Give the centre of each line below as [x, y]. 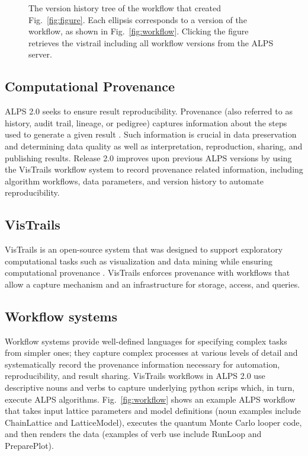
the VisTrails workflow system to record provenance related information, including [154, 169]
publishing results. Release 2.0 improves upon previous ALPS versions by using [148, 157]
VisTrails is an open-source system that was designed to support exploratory [144, 249]
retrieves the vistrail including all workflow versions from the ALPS [151, 42]
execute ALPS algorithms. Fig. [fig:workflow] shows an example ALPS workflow [150, 399]
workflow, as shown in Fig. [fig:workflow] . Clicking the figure [139, 31]
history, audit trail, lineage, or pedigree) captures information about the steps [146, 122]
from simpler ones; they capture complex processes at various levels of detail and [151, 353]
